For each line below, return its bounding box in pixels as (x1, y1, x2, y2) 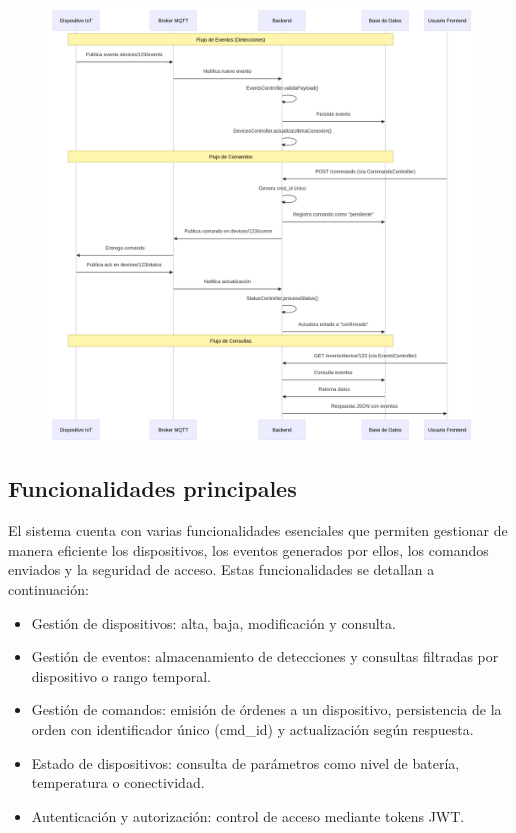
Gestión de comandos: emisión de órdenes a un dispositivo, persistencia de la (31, 699, 502, 720)
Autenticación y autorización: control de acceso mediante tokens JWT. (31, 805, 465, 826)
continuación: (8, 579, 89, 600)
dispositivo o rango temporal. (31, 665, 211, 686)
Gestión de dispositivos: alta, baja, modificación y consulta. (31, 612, 396, 633)
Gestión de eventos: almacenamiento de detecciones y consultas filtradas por (31, 646, 499, 667)
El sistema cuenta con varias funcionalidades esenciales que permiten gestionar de (8, 520, 508, 541)
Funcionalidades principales (8, 473, 297, 504)
